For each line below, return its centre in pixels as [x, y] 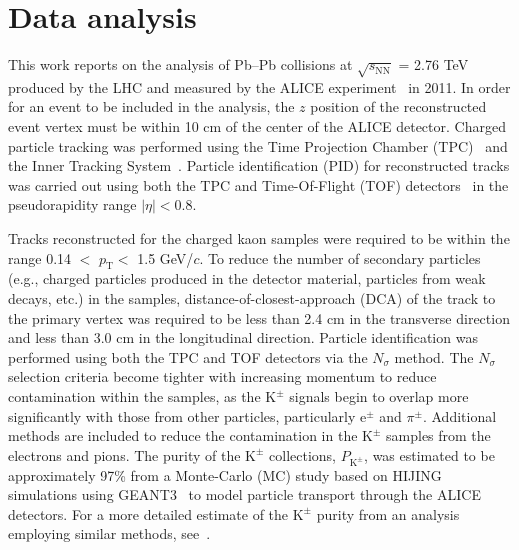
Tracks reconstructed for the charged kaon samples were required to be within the [259, 238]
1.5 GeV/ [165, 257]
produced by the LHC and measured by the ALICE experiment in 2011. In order [259, 86]
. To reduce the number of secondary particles [340, 257]
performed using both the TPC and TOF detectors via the [188, 356]
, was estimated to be [429, 454]
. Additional [459, 415]
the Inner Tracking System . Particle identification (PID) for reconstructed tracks [259, 165]
